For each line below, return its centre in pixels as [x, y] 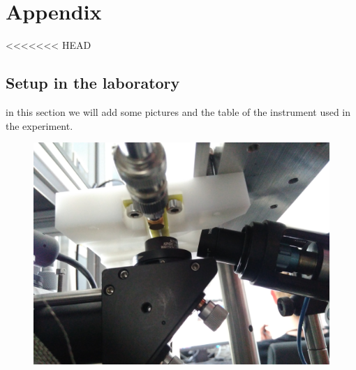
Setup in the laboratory [93, 83]
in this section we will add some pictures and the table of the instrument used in [178, 111]
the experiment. [39, 125]
